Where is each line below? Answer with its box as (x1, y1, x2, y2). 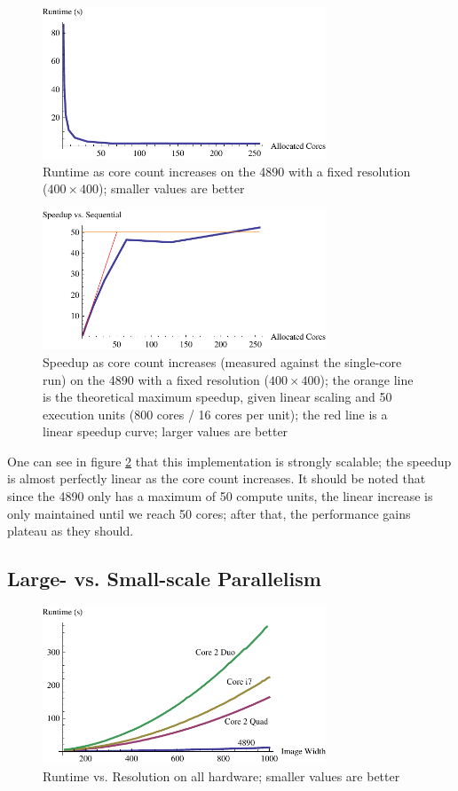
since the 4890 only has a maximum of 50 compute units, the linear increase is (7, 487, 433, 505)
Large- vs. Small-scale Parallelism (7, 565, 321, 592)
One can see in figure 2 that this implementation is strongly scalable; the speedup (7, 451, 452, 470)
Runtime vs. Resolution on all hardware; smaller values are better (43, 766, 400, 785)
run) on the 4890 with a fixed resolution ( (43, 370, 269, 388)
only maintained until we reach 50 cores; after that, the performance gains (7, 504, 411, 522)
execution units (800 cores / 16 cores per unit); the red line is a (43, 404, 388, 423)
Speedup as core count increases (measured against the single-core (43, 352, 402, 371)
